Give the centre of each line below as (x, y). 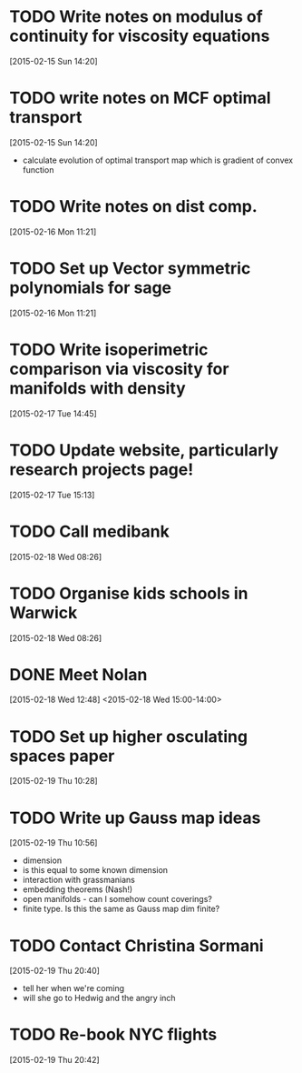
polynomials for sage (91, 287)
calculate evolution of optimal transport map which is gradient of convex (158, 160)
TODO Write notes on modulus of (136, 17)
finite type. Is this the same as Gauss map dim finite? (121, 909)
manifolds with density (97, 388)
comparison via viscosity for (119, 369)
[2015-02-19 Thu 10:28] (54, 781)
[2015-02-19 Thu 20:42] (54, 1060)
